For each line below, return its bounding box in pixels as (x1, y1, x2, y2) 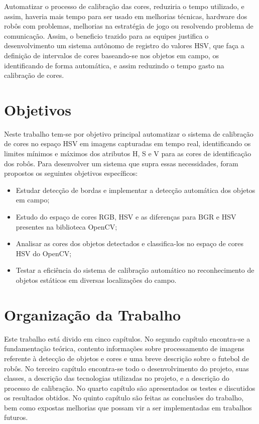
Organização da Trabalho (4, 304, 181, 325)
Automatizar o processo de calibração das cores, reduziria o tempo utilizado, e (4, 1, 244, 11)
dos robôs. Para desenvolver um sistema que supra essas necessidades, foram (4, 158, 238, 168)
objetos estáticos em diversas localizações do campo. (16, 275, 177, 285)
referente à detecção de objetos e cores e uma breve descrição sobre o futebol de (4, 353, 249, 363)
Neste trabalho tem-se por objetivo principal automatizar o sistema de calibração (4, 128, 253, 139)
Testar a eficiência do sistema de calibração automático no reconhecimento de (16, 265, 254, 275)
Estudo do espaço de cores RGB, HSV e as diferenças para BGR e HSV (16, 211, 236, 222)
